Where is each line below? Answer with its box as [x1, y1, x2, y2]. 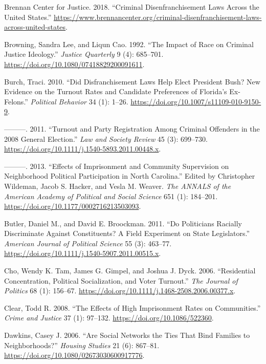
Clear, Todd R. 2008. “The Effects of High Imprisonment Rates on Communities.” [4, 302, 261, 313]
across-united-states [4, 22, 66, 32]
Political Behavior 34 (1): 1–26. [30, 96, 128, 106]
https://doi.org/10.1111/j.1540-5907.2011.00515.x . [4, 248, 161, 259]
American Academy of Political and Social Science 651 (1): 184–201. [4, 190, 218, 201]
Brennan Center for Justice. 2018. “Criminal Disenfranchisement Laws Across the [4, 2, 259, 12]
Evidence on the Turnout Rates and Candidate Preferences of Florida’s [4, 86, 227, 97]
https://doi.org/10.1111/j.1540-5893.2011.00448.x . [4, 143, 161, 154]
